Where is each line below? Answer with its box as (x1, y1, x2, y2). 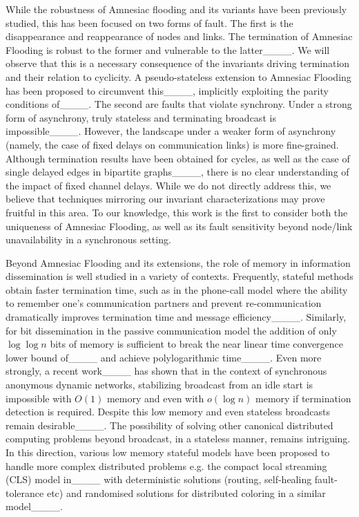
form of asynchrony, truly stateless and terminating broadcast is (6, 110, 276, 124)
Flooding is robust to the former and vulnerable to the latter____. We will (6, 42, 330, 57)
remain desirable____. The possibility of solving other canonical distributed (6, 417, 333, 432)
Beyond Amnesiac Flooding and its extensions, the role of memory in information (6, 255, 351, 270)
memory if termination (255, 391, 351, 405)
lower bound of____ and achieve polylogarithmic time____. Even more (6, 350, 322, 364)
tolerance (6, 485, 44, 500)
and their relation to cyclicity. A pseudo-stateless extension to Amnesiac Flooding (6, 69, 351, 84)
